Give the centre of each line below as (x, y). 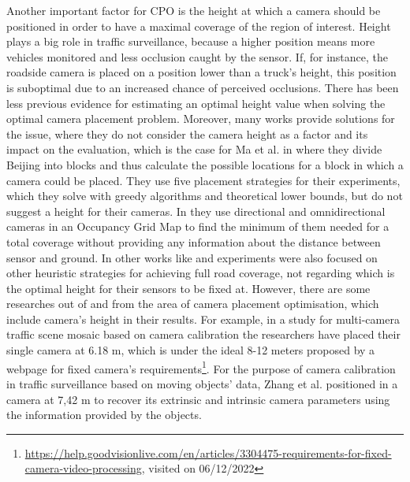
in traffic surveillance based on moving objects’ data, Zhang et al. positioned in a (202, 383)
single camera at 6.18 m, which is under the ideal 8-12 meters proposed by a (191, 350)
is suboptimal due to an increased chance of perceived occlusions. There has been (203, 87)
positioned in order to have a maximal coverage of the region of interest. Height (199, 26)
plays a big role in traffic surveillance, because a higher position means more (191, 41)
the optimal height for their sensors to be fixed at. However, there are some (188, 288)
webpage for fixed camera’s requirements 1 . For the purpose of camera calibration (201, 367)
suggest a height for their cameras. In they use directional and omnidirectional (196, 211)
